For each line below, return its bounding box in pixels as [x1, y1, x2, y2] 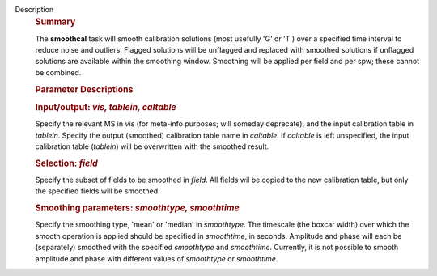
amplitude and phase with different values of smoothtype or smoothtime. [35, 253, 278, 263]
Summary [35, 16, 76, 28]
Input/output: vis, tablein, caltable [35, 101, 177, 113]
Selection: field [35, 158, 99, 169]
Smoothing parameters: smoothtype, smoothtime [35, 202, 240, 214]
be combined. [35, 67, 82, 77]
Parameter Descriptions [35, 83, 134, 95]
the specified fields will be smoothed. [35, 186, 161, 196]
